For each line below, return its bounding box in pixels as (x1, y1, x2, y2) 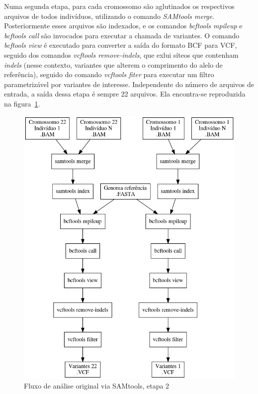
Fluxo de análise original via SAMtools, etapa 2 (24, 381, 170, 391)
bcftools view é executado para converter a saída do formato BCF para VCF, (4, 40, 237, 50)
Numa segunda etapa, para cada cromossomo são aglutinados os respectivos (4, 1, 235, 11)
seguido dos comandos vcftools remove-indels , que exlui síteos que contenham (4, 49, 239, 60)
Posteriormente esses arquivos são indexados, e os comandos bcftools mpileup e (4, 20, 243, 31)
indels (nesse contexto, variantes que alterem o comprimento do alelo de (4, 59, 223, 70)
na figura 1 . (4, 98, 40, 108)
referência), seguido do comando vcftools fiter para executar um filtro (4, 69, 214, 80)
